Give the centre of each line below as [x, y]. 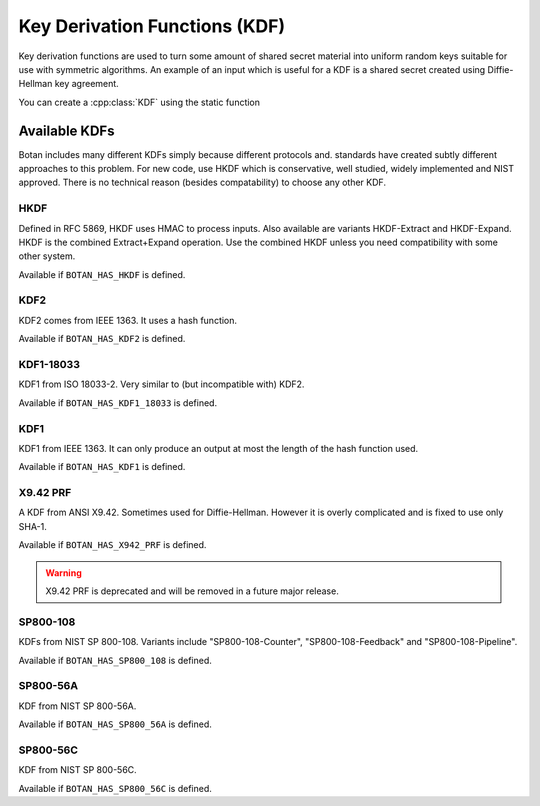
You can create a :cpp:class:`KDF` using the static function [139, 102]
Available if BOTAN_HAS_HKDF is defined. [102, 274]
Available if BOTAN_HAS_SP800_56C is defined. [115, 788]
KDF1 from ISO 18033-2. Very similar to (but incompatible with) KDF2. [161, 384]
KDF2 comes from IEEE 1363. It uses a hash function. [128, 320]
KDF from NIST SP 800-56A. [77, 706]
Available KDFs [66, 130]
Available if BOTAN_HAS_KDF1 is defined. [102, 467]
